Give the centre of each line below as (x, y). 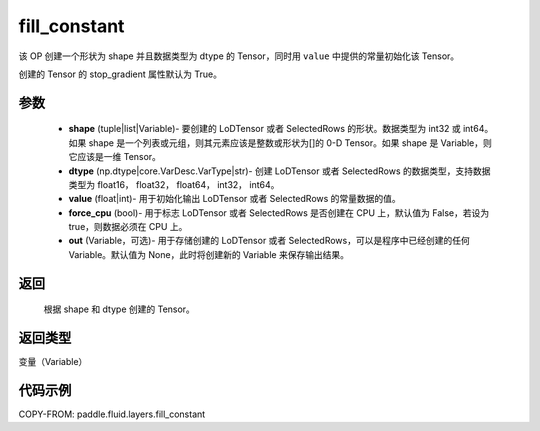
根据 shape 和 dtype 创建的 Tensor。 (119, 309)
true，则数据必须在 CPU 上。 (128, 227)
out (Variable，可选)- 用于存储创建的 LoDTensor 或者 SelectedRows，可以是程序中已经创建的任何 (269, 241)
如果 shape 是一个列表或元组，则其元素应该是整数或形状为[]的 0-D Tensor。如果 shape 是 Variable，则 (280, 142)
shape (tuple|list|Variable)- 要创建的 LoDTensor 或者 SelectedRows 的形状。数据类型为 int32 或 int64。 (281, 129)
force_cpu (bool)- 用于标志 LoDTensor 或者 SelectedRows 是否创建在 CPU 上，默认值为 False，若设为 (279, 212)
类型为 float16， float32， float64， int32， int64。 (174, 184)
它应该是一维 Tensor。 (115, 157)
